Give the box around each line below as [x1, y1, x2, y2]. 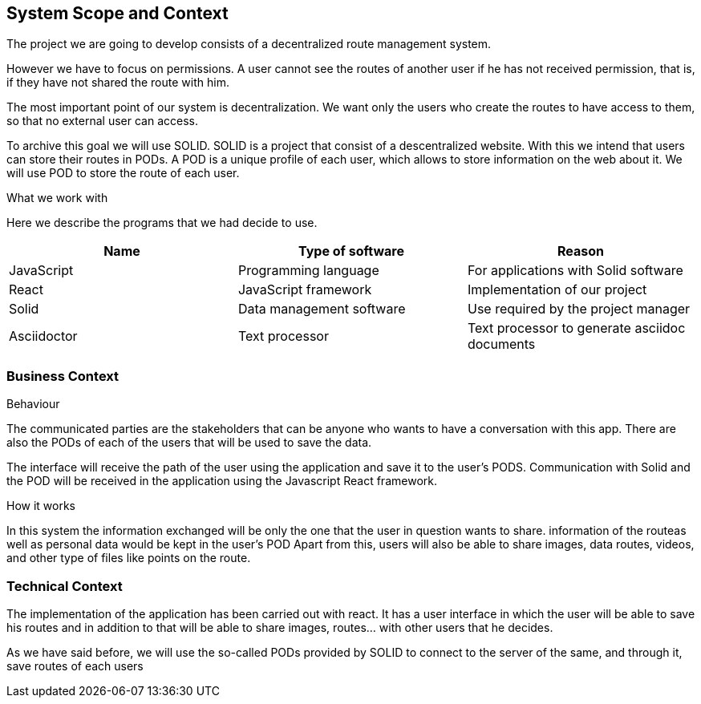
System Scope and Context [6, 3, 229, 23]
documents [467, 336, 536, 353]
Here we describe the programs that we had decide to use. [6, 216, 318, 230]
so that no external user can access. [6, 114, 198, 128]
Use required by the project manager [467, 301, 691, 318]
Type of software [298, 243, 404, 260]
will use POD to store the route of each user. [6, 166, 240, 180]
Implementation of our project [467, 281, 647, 298]
